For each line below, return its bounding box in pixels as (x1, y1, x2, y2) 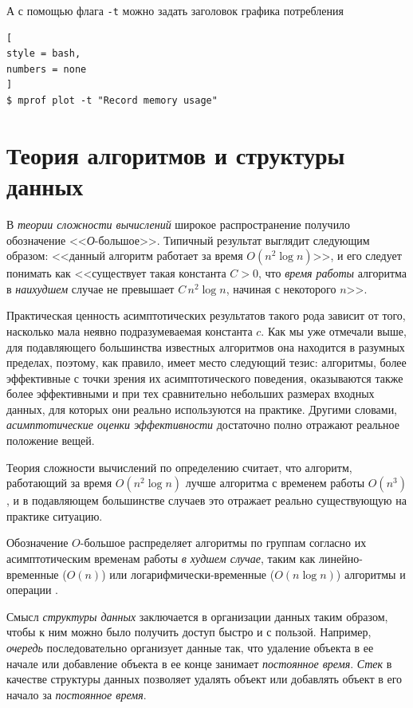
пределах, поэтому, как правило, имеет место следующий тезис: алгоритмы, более (6, 354, 407, 371)
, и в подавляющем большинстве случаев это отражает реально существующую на (6, 492, 407, 509)
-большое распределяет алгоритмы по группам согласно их (80, 534, 367, 551)
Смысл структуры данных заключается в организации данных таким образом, (6, 608, 388, 624)
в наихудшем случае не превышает (6, 280, 175, 297)
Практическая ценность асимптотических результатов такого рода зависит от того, (6, 307, 406, 324)
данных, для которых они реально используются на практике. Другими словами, (6, 400, 398, 417)
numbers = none (6, 63, 87, 75)
